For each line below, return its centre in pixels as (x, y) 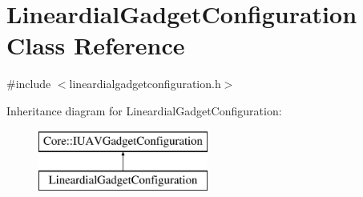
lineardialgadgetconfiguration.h (145, 84)
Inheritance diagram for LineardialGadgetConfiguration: (144, 110)
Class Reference (96, 45)
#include (29, 84)
